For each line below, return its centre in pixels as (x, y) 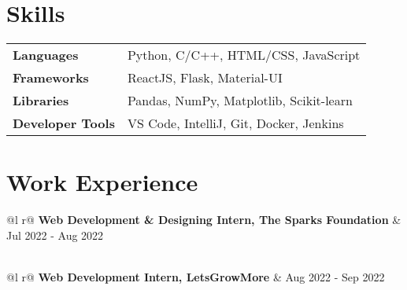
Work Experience (102, 182)
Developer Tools (64, 123)
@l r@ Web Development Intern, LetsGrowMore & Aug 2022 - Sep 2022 (196, 277)
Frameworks (51, 78)
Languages (46, 55)
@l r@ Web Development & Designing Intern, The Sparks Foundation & (204, 220)
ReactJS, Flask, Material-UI (205, 78)
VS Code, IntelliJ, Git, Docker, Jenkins (235, 123)
